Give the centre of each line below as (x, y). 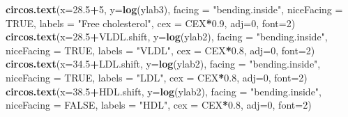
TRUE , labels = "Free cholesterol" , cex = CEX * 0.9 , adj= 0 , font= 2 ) (151, 23)
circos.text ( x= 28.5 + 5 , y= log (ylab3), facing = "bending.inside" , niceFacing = (174, 9)
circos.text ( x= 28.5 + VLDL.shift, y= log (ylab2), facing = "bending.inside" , (167, 37)
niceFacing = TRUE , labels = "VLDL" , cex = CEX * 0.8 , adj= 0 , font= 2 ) (160, 50)
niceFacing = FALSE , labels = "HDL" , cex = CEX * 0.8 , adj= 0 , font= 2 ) (159, 105)
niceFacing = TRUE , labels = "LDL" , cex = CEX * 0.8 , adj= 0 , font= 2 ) (157, 77)
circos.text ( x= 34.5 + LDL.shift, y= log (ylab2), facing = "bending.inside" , (163, 64)
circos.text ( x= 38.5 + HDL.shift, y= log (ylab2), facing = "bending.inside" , (164, 91)
